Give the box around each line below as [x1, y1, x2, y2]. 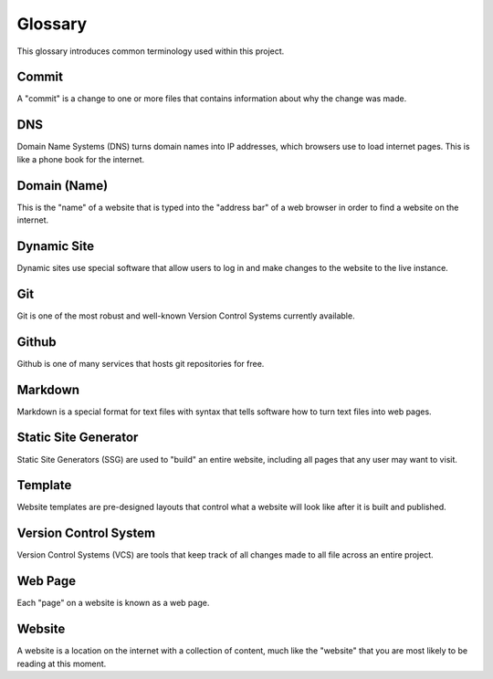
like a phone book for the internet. [16, 153, 145, 164]
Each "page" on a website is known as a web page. [16, 598, 210, 609]
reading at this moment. [16, 658, 107, 669]
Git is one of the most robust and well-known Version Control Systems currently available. [16, 310, 355, 321]
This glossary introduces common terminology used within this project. [16, 46, 285, 57]
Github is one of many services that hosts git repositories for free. [16, 358, 265, 369]
